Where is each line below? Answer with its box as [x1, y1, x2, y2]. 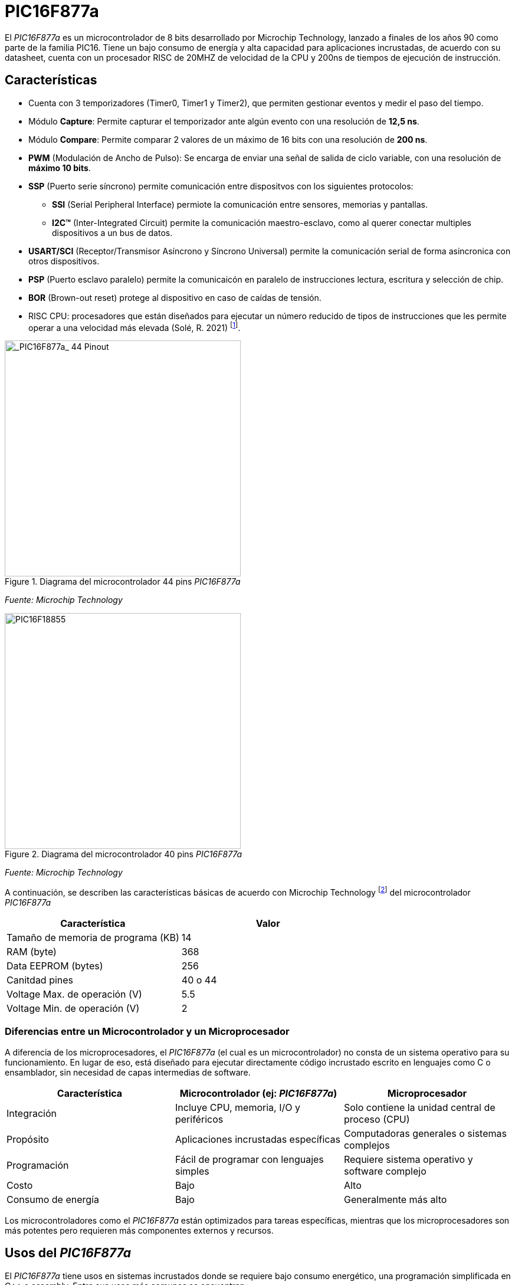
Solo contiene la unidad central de [343, 1101, 496, 1113]
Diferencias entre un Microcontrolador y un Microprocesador [5, 1025, 290, 1038]
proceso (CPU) [343, 1113, 410, 1125]
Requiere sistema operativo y [343, 1153, 473, 1165]
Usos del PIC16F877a [5, 1245, 131, 1261]
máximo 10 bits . [28, 162, 91, 173]
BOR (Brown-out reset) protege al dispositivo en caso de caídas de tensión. [28, 292, 322, 303]
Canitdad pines [6, 973, 74, 986]
